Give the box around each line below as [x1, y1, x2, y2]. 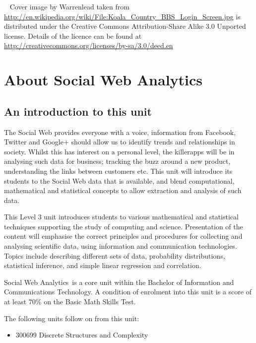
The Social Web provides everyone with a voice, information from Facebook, [4, 127, 236, 137]
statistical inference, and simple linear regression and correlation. [4, 260, 201, 271]
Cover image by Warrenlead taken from [9, 1, 129, 11]
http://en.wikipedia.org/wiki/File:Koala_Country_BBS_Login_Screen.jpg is [4, 11, 241, 21]
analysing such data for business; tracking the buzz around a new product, [4, 156, 231, 166]
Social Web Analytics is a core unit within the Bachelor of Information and [4, 276, 234, 287]
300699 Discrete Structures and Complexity [15, 330, 148, 340]
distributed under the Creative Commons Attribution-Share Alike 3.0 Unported [4, 21, 246, 31]
